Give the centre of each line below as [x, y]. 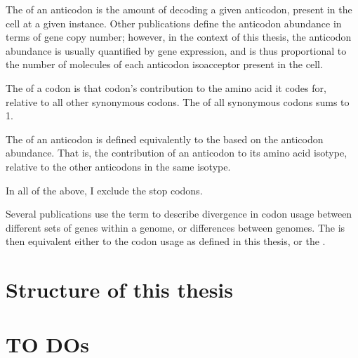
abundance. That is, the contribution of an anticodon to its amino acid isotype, [177, 153]
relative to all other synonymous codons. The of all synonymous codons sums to [178, 101]
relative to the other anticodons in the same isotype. [118, 166]
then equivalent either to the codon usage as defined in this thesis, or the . [166, 241]
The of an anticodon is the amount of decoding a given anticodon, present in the [179, 9]
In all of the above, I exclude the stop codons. [104, 190]
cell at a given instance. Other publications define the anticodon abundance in [174, 23]
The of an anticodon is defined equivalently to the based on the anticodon [165, 139]
